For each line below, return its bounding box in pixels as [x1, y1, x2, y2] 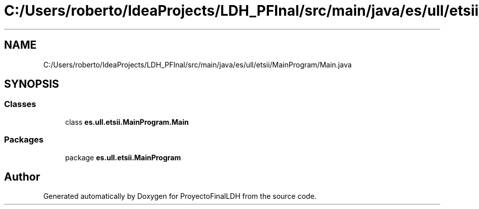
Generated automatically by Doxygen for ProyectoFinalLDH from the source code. [43, 192, 317, 201]
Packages [4, 134, 44, 145]
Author [4, 170, 40, 183]
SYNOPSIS [4, 78, 59, 91]
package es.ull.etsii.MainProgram [65, 153, 181, 162]
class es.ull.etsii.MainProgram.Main [65, 117, 189, 126]
